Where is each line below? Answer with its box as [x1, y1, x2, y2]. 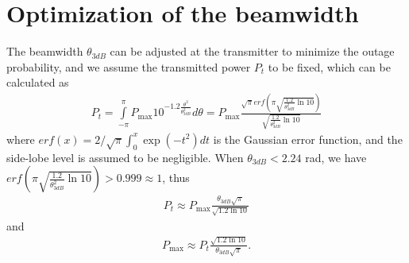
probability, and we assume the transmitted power [6, 58, 251, 75]
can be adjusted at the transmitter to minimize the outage [110, 43, 395, 60]
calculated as [6, 74, 69, 91]
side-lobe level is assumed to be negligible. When [6, 149, 244, 165]
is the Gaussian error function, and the [213, 130, 403, 147]
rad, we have [305, 149, 367, 165]
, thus [162, 169, 190, 186]
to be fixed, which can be [268, 58, 391, 75]
